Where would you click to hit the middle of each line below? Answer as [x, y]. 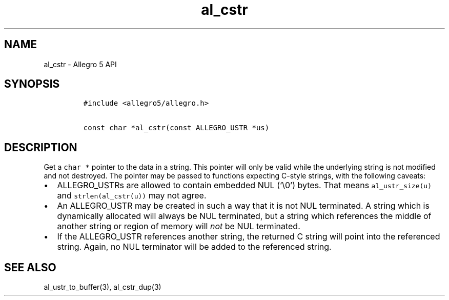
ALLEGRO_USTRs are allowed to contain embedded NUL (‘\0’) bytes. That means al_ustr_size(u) [244, 185]
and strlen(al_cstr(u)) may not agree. [132, 196]
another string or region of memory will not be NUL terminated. [179, 226]
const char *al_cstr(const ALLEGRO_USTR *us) [176, 128]
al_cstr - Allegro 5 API [80, 64]
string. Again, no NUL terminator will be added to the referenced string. [194, 247]
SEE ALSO [30, 267]
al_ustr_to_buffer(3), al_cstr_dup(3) [103, 287]
